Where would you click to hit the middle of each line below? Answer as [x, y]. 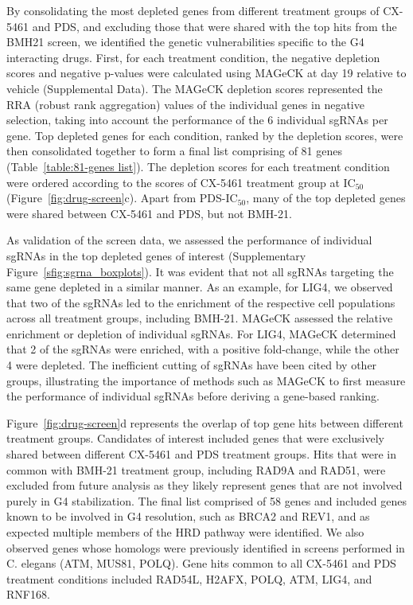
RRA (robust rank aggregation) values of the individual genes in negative [185, 104]
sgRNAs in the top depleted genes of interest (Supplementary [156, 255]
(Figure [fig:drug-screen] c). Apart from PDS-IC [122, 198]
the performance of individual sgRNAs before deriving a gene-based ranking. [193, 396]
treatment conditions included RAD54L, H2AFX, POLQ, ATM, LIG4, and [189, 578]
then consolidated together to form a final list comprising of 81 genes [174, 151]
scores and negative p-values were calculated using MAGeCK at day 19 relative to [206, 73]
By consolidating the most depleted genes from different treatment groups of [193, 10]
